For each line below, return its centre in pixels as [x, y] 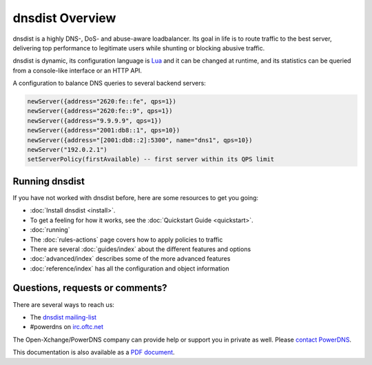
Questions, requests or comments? [90, 288]
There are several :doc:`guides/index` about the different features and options [141, 249]
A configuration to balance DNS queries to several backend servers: [109, 83]
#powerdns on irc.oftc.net [66, 327]
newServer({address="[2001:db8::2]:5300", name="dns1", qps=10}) [140, 140]
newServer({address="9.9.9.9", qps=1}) [94, 120]
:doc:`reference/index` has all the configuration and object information [130, 268]
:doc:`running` [50, 230]
